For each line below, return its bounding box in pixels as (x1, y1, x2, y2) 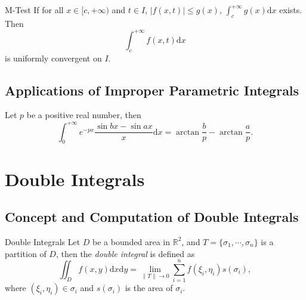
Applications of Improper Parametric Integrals (5, 81, 299, 99)
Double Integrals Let (5, 235, 81, 248)
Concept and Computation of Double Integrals (5, 208, 299, 226)
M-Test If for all (5, 4, 64, 16)
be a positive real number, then (26, 109, 141, 121)
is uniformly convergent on (5, 51, 102, 64)
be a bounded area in (92, 235, 171, 248)
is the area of (125, 282, 173, 294)
